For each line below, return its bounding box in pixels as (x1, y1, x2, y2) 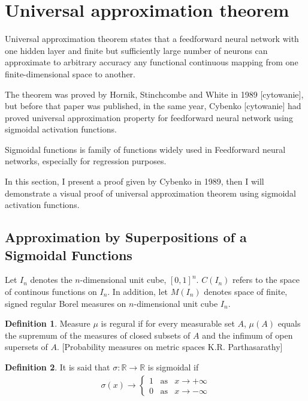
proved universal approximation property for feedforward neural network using (5, 111, 293, 123)
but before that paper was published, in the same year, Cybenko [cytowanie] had (5, 100, 301, 112)
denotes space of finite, (204, 285, 288, 298)
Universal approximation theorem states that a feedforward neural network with (5, 32, 299, 45)
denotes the (30, 273, 73, 286)
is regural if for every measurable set (101, 317, 235, 330)
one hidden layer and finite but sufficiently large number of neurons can (5, 44, 268, 56)
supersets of (5, 340, 48, 353)
